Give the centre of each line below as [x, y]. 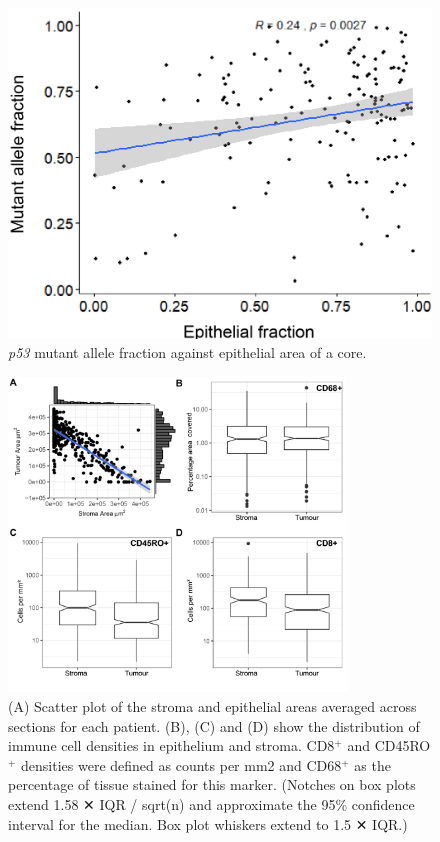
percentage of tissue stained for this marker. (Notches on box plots [212, 784]
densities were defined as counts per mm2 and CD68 [181, 764]
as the [372, 764]
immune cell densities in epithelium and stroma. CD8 [171, 745]
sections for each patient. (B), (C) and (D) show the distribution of [214, 725]
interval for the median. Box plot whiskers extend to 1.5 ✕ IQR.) [208, 823]
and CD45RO [389, 745]
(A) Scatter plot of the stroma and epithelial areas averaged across [212, 705]
